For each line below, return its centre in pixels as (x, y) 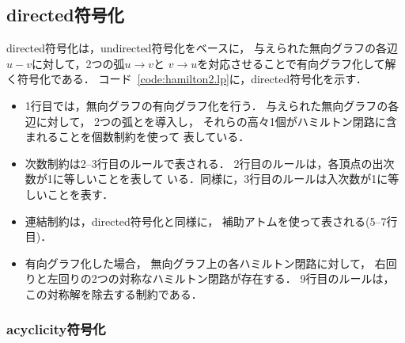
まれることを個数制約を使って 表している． (137, 137)
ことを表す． (80, 194)
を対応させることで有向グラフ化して (291, 63)
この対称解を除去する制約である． (114, 293)
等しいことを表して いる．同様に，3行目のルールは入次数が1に (226, 179)
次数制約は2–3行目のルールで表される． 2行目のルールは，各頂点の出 (204, 163)
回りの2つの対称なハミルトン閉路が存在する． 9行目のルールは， (226, 278)
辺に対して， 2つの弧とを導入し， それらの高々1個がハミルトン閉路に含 (211, 121)
